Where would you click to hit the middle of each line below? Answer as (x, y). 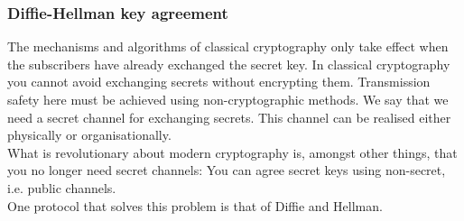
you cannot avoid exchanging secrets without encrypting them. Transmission (219, 82)
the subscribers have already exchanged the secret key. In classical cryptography (229, 64)
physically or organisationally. (89, 135)
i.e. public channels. (62, 187)
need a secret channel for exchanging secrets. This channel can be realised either (229, 117)
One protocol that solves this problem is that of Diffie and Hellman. (195, 205)
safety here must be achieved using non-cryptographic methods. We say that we (228, 99)
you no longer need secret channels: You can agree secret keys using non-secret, (227, 170)
